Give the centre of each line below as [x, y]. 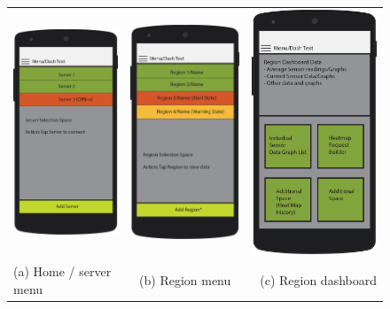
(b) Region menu [185, 279]
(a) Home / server [62, 271]
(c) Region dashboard [318, 279]
